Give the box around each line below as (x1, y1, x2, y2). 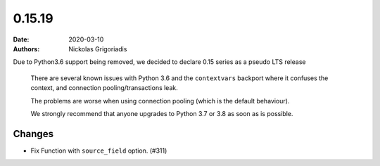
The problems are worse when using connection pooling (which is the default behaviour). (30, 96, 290, 105)
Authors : (13, 44, 40, 53)
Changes (13, 127, 54, 140)
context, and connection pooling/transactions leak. (30, 84, 179, 92)
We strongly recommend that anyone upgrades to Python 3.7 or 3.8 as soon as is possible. (30, 109, 293, 117)
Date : (13, 35, 30, 44)
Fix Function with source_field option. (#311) (30, 146, 167, 155)
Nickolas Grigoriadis (68, 44, 127, 53)
